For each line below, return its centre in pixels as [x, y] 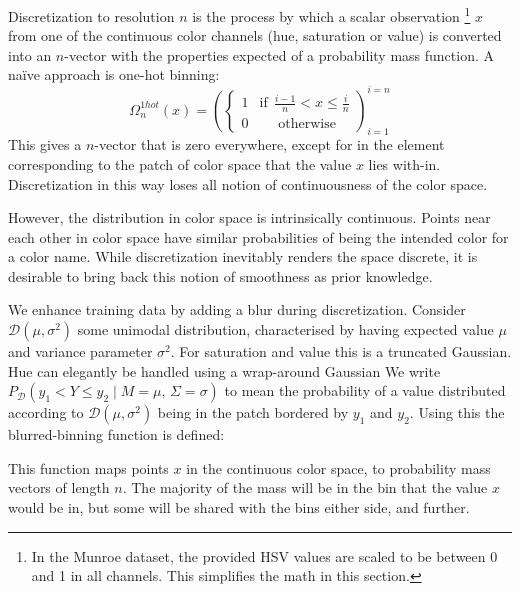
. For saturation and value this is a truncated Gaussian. [341, 351]
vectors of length [59, 487]
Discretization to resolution [91, 15]
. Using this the [457, 412]
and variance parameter [80, 351]
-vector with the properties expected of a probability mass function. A [279, 54]
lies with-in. [404, 163]
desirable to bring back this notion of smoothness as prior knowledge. [220, 275]
